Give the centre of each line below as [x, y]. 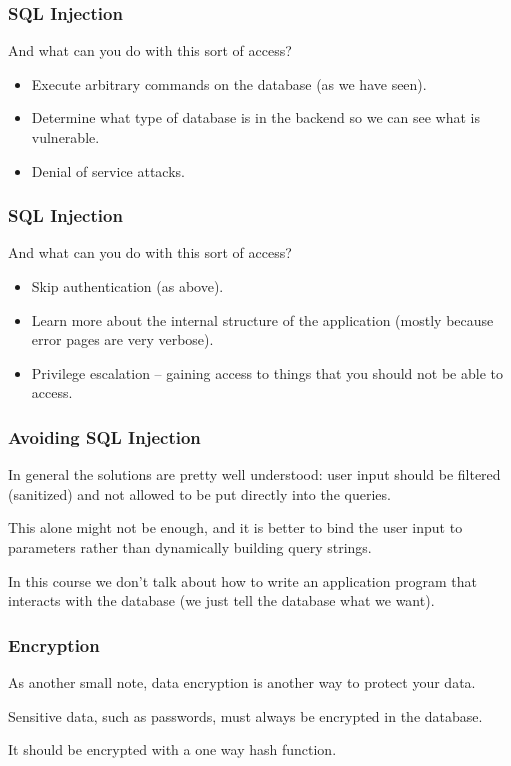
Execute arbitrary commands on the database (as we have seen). [229, 83]
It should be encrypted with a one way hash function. [172, 749]
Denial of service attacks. [108, 170]
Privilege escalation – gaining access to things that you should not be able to [267, 372]
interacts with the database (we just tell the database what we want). [221, 600]
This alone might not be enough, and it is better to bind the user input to [235, 527]
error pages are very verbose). [122, 339]
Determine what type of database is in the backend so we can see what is [255, 117]
